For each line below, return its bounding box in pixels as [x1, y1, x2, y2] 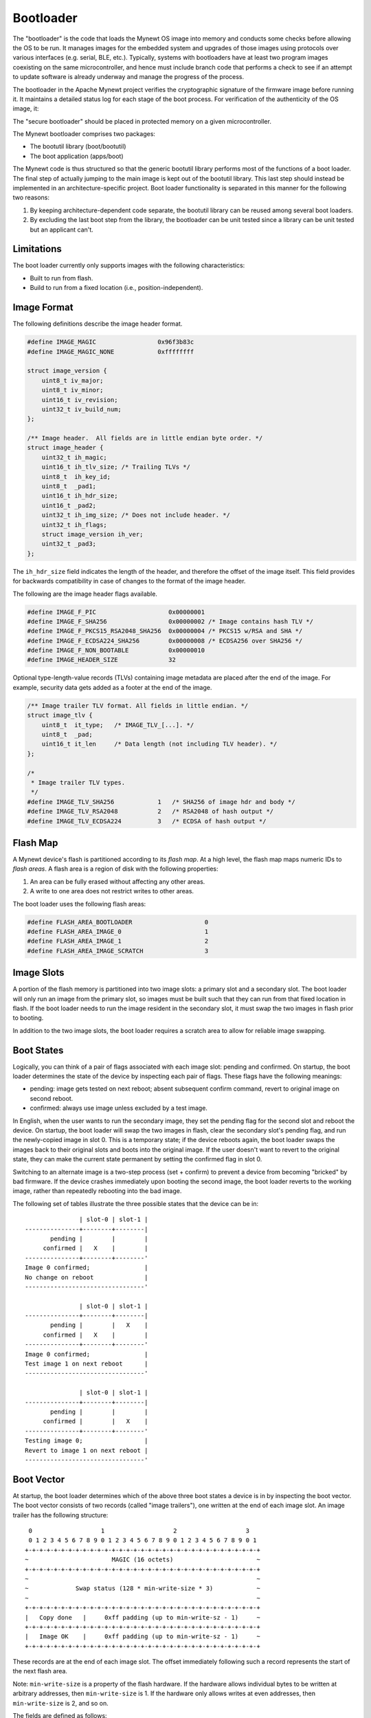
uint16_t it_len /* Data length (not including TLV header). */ [41, 740, 278, 748]
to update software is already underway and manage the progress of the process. [12, 73, 245, 81]
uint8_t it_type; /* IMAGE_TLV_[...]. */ [41, 721, 194, 728]
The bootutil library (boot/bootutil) [30, 142, 126, 150]
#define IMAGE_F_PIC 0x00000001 [27, 608, 205, 616]
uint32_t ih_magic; [41, 454, 108, 461]
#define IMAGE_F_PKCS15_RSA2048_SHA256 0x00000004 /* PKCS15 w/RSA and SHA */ [27, 627, 303, 635]
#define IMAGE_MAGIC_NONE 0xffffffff [27, 348, 194, 355]
